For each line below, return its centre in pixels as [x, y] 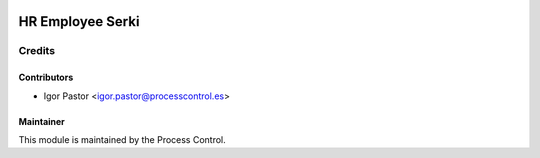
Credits [36, 51]
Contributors [46, 77]
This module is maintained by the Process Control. [122, 139]
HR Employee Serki [79, 21]
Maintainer [41, 121]
